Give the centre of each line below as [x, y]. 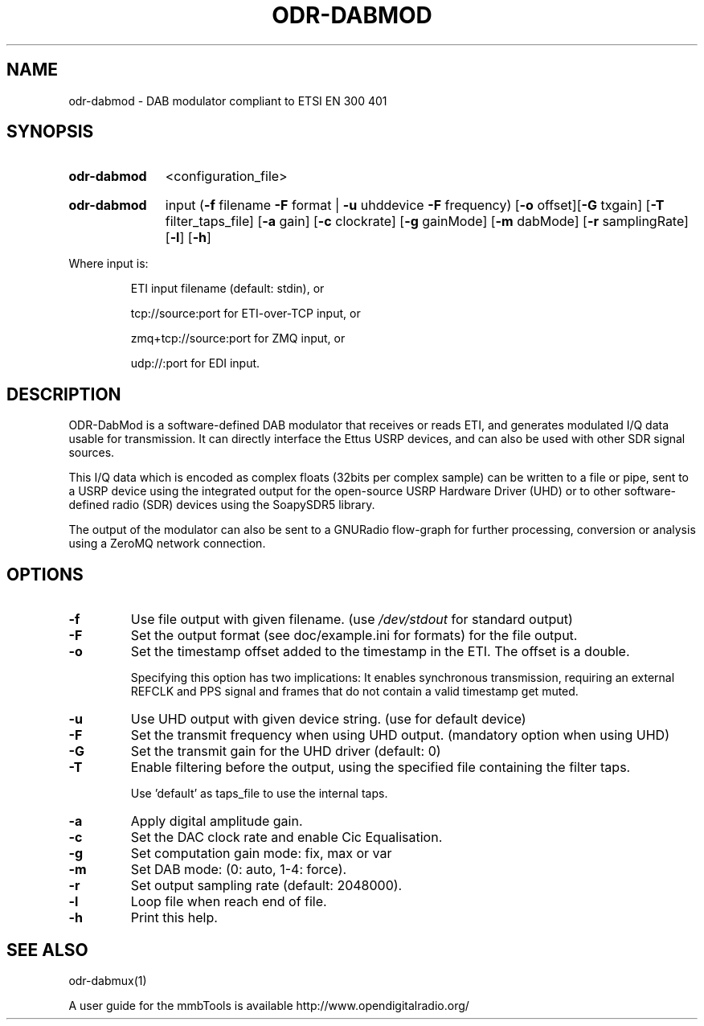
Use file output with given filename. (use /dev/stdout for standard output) [352, 620]
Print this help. [174, 918]
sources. [92, 453]
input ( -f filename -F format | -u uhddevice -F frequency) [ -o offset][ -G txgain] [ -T [415, 205]
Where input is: [108, 264]
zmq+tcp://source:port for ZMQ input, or [238, 339]
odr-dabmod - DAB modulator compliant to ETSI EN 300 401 [228, 101]
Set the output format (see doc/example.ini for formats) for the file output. [354, 636]
